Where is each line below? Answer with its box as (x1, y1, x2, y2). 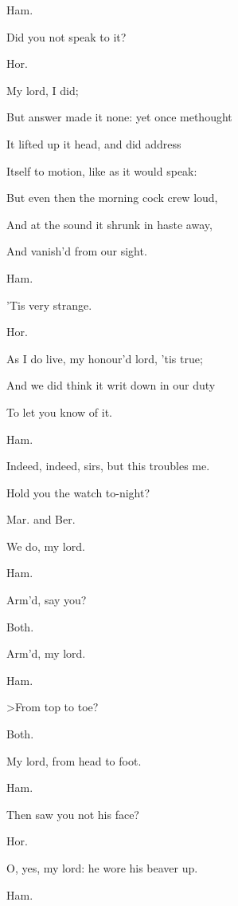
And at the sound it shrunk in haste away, (6, 216, 213, 232)
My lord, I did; (6, 81, 79, 98)
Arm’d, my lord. (6, 645, 86, 662)
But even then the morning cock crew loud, (6, 189, 218, 206)
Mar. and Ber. (6, 511, 76, 528)
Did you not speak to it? (6, 28, 127, 45)
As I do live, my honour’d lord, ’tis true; (6, 350, 203, 366)
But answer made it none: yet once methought (6, 109, 232, 125)
